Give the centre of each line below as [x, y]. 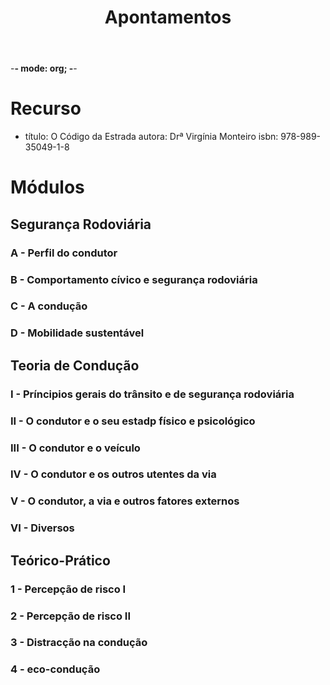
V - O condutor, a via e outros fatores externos [125, 501]
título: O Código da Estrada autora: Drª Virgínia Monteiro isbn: [151, 137]
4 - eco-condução [55, 669]
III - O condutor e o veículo [75, 448]
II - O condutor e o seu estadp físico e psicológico [133, 421]
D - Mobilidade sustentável [77, 333]
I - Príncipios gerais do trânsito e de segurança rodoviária [152, 394]
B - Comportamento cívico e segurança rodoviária [134, 279]
